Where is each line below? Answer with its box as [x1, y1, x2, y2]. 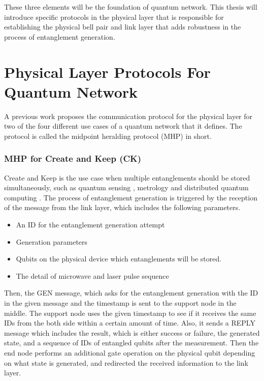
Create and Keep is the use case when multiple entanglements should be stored [4, 172, 250, 183]
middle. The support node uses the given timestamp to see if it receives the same [4, 307, 256, 318]
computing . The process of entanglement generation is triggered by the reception [4, 192, 257, 202]
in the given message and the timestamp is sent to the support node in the [4, 298, 237, 308]
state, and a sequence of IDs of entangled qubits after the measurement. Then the [4, 337, 259, 348]
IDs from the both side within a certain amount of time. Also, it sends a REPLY [4, 317, 255, 328]
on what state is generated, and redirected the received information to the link [4, 357, 249, 368]
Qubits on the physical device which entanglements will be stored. [16, 253, 222, 264]
